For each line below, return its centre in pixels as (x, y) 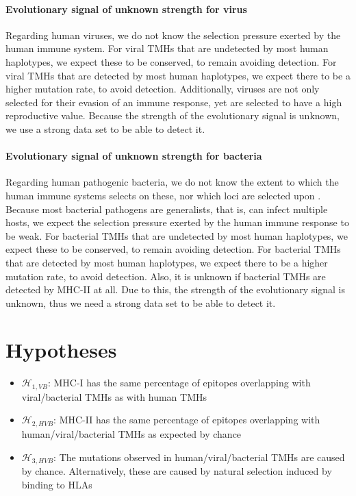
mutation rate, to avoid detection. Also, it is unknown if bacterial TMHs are (166, 276)
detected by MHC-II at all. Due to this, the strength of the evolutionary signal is (176, 289)
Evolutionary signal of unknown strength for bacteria (134, 156)
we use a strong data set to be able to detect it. (105, 128)
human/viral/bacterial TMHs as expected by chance (131, 433)
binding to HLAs (57, 484)
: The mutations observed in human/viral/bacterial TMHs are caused (199, 457)
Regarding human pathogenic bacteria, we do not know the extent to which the (172, 182)
